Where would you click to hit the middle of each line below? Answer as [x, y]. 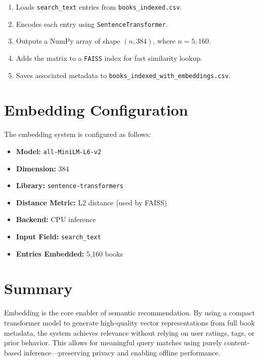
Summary [38, 288]
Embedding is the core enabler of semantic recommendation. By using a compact [130, 313]
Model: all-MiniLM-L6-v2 [59, 151]
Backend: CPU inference [56, 219]
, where [164, 41]
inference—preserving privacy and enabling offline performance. [122, 352]
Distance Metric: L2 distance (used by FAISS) [92, 202]
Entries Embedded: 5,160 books [70, 253]
